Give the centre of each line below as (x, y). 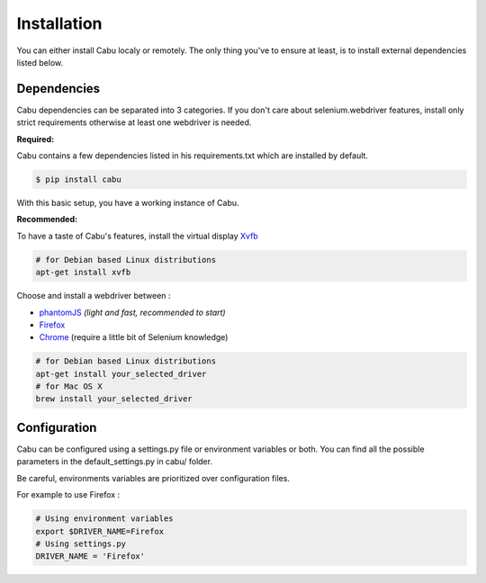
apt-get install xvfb (83, 273)
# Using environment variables (105, 519)
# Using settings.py (81, 543)
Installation (59, 23)
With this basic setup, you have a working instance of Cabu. (128, 202)
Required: (35, 139)
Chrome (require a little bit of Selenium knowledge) (134, 337)
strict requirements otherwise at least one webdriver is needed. (134, 122)
